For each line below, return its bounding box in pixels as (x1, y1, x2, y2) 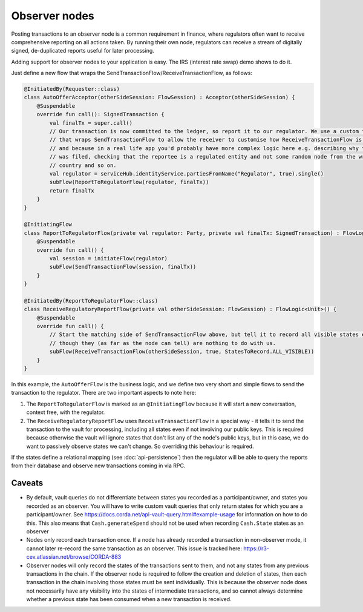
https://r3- (243, 545, 269, 552)
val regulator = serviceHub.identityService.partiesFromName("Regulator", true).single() (49, 170, 324, 177)
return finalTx (49, 187, 95, 194)
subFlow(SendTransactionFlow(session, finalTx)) (49, 263, 197, 271)
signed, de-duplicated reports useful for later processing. (11, 47, 154, 54)
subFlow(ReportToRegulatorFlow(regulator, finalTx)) (49, 179, 209, 186)
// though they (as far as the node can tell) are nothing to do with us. (49, 340, 276, 346)
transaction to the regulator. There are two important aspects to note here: (11, 389, 197, 396)
